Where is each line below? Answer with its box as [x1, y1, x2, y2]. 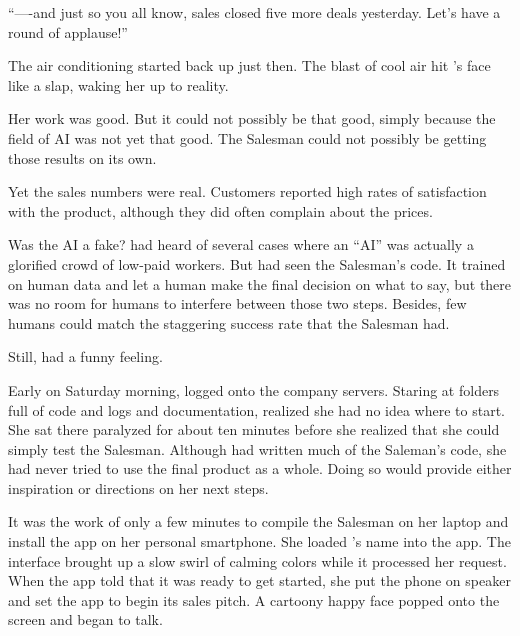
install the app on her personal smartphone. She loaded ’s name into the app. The [8, 531, 511, 552]
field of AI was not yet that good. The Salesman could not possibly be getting [8, 127, 487, 148]
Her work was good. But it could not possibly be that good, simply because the [8, 108, 496, 129]
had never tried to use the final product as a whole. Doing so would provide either [8, 458, 512, 479]
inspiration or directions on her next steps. [8, 477, 269, 498]
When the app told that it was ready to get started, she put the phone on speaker [8, 570, 511, 591]
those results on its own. [8, 147, 157, 168]
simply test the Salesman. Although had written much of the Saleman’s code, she [8, 438, 507, 459]
